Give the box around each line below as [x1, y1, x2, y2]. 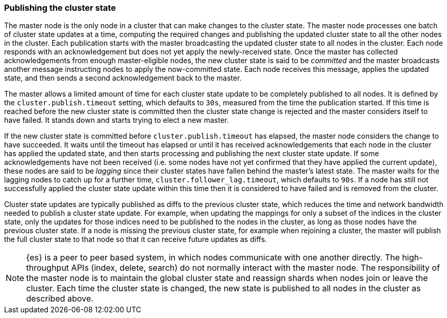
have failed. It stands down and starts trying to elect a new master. [4, 116, 229, 125]
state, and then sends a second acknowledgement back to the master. [4, 73, 242, 83]
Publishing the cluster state [4, 3, 116, 13]
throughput [26, 263, 69, 273]
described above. [26, 293, 93, 304]
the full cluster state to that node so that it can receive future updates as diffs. [4, 235, 267, 244]
